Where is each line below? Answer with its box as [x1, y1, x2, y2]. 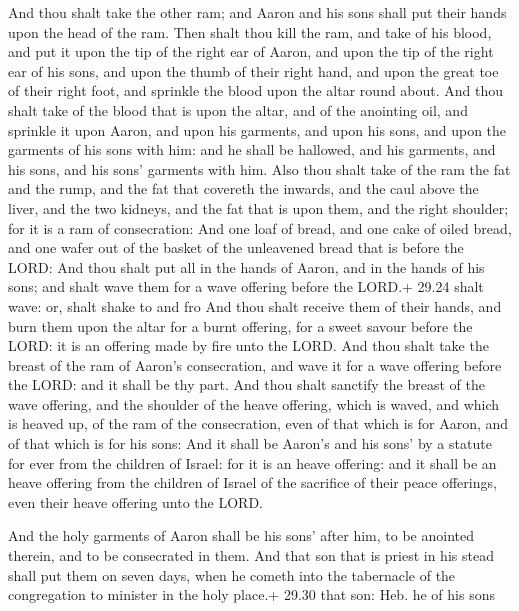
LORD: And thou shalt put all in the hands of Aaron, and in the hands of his [8, 256, 485, 277]
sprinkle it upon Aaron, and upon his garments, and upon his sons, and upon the [8, 119, 507, 140]
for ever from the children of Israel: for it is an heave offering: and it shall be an [8, 452, 497, 473]
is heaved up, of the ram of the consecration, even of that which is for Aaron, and [8, 413, 509, 434]
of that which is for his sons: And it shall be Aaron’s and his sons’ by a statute [8, 433, 492, 454]
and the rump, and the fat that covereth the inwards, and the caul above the [8, 178, 479, 199]
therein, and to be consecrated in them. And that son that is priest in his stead [8, 545, 494, 566]
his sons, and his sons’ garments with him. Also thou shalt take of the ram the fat [8, 158, 511, 179]
